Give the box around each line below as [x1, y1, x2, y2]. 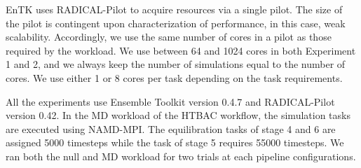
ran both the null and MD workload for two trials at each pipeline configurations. [6, 148, 356, 163]
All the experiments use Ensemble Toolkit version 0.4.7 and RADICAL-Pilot [6, 94, 335, 108]
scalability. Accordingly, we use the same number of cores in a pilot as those [6, 29, 332, 44]
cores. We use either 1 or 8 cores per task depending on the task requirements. [6, 70, 343, 85]
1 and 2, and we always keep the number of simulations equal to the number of [6, 57, 346, 71]
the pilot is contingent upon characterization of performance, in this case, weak [6, 15, 346, 30]
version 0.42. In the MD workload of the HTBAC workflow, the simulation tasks [6, 108, 350, 122]
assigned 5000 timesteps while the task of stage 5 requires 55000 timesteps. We [6, 135, 344, 150]
